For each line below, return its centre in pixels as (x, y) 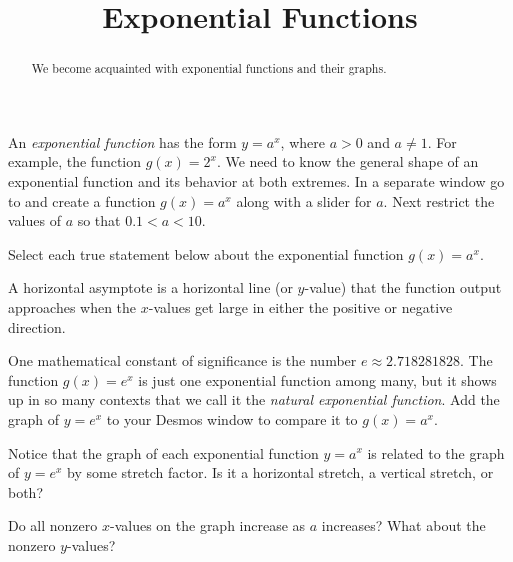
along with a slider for (304, 200)
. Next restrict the (439, 200)
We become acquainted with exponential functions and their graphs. (209, 68)
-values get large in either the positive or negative (300, 306)
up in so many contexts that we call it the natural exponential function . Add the (254, 399)
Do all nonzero (53, 525)
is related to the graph (436, 452)
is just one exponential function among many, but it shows (317, 379)
